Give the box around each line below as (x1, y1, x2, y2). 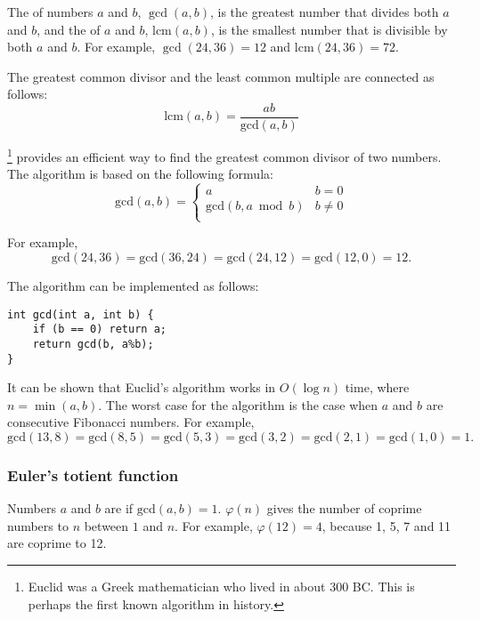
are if (104, 499, 134, 518)
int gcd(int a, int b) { (7, 308, 154, 321)
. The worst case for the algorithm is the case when (98, 395, 378, 414)
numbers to (7, 516, 69, 535)
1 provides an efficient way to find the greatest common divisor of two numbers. (7, 145, 442, 165)
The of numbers (7, 3, 94, 20)
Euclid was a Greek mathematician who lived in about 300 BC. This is (28, 577, 415, 596)
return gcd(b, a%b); (32, 337, 154, 350)
